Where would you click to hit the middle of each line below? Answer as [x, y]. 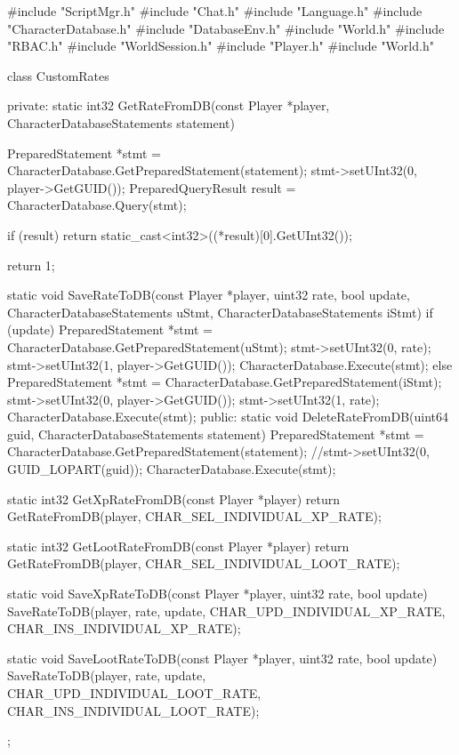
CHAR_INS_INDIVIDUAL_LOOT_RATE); [133, 710]
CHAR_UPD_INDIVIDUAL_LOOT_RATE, [134, 693]
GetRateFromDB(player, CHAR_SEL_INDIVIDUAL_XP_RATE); [194, 516]
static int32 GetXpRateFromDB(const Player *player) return [173, 498]
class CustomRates [58, 75]
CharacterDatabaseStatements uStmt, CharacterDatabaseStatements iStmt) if [220, 312]
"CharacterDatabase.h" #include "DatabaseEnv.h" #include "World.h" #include [226, 28]
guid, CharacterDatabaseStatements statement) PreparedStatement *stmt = [216, 434]
